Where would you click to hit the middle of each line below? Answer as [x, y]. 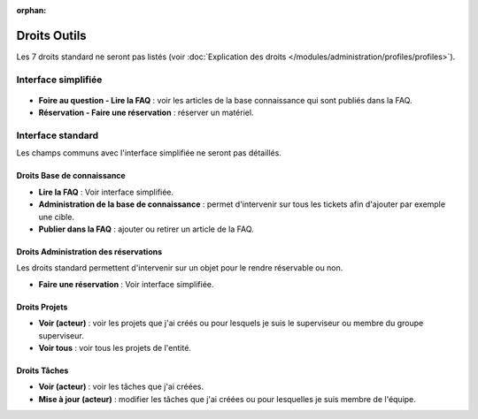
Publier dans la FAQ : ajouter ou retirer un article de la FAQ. [146, 229]
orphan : [31, 10]
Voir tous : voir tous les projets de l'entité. [115, 347]
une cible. [57, 217]
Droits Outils [52, 35]
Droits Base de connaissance [71, 176]
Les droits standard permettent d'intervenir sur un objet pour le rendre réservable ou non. [180, 268]
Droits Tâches [42, 370]
